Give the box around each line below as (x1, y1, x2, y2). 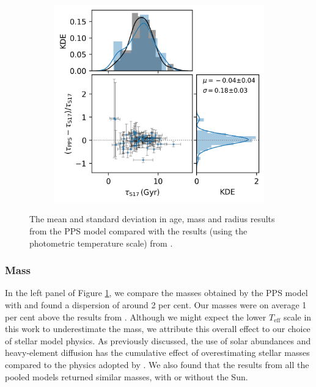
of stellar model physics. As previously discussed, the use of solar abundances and (5, 334, 311, 347)
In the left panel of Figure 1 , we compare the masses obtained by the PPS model (5, 286, 308, 299)
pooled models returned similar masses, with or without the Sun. (5, 370, 248, 383)
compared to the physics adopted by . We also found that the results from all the (5, 358, 309, 371)
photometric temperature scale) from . (29, 236, 173, 249)
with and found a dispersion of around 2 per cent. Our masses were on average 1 (5, 298, 307, 311)
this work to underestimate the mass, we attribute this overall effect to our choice (5, 322, 310, 335)
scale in (283, 310, 312, 323)
